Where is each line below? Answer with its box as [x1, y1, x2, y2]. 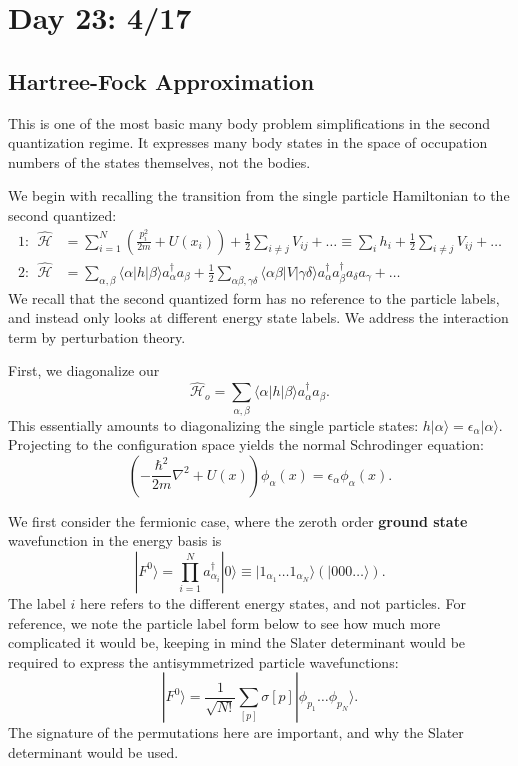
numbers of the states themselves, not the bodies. [8, 151, 311, 172]
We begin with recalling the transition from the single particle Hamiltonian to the [8, 185, 510, 206]
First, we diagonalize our [8, 360, 160, 381]
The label [8, 592, 66, 613]
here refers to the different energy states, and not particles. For [80, 592, 466, 613]
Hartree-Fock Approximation [8, 65, 315, 96]
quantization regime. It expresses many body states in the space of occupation [8, 132, 488, 153]
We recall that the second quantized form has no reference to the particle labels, [8, 287, 500, 308]
